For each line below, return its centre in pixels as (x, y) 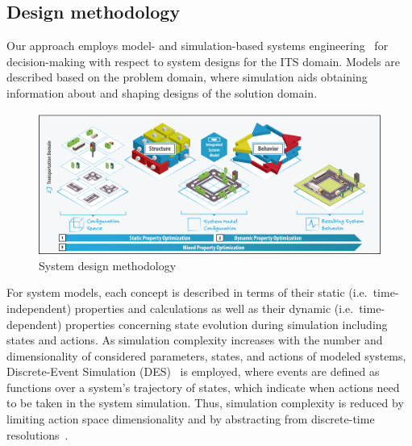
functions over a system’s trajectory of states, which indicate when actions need (203, 387)
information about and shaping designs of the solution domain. (162, 92)
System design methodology (108, 265)
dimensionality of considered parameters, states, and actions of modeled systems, (206, 355)
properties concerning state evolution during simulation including (227, 324)
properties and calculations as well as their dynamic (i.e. (214, 308)
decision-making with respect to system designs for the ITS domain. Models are (203, 61)
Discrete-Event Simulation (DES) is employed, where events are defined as (193, 371)
